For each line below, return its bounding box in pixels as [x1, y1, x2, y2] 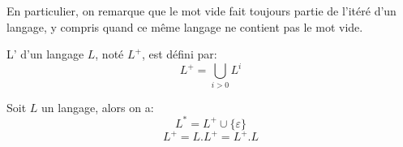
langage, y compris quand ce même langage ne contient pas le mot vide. [6, 18, 363, 35]
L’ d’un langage [6, 45, 84, 63]
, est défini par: [141, 45, 217, 63]
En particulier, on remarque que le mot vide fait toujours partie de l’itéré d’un [6, 2, 397, 19]
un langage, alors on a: [41, 98, 154, 115]
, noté [95, 45, 124, 63]
